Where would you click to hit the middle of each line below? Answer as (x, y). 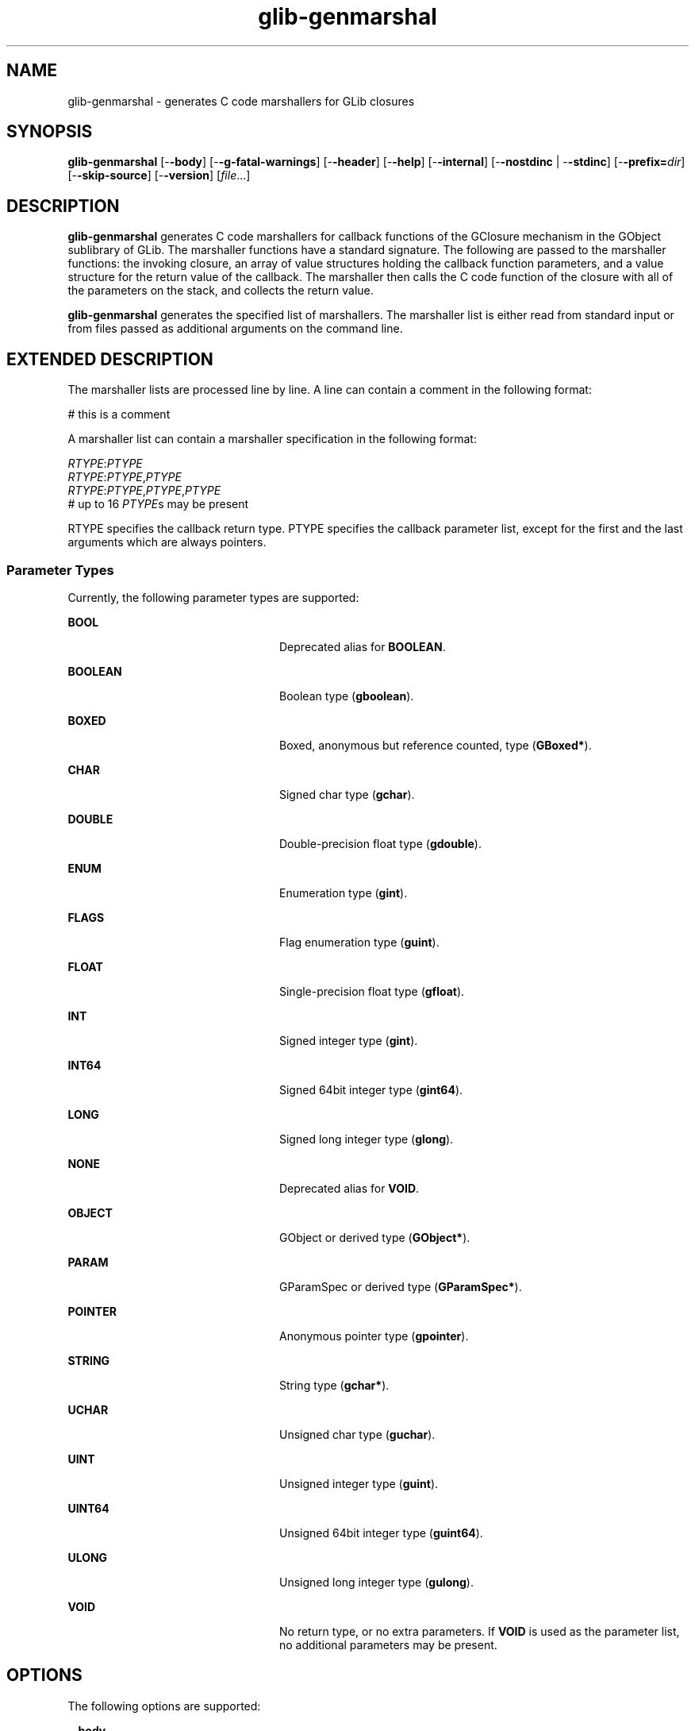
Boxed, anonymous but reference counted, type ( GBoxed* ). (436, 745)
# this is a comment (119, 414)
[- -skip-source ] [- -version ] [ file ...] (159, 175)
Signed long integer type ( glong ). (367, 1139)
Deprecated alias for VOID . (349, 1188)
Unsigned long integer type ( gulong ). (376, 1582)
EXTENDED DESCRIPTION (110, 359)
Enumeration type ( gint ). (344, 892)
